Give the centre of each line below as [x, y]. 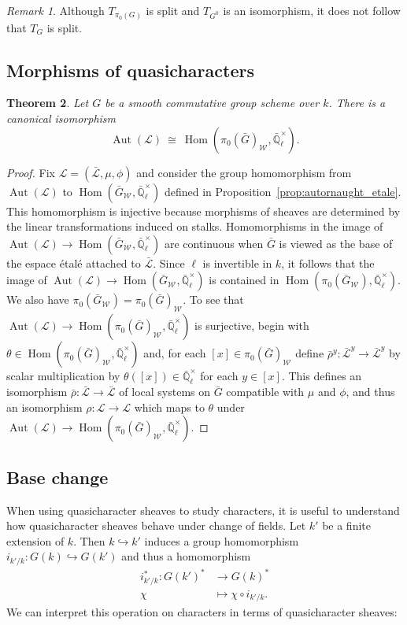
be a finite [346, 525]
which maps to [169, 407]
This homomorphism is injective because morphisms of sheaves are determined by [203, 211]
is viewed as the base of [336, 243]
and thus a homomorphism [186, 556]
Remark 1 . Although [55, 10]
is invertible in [237, 263]
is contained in [244, 280]
